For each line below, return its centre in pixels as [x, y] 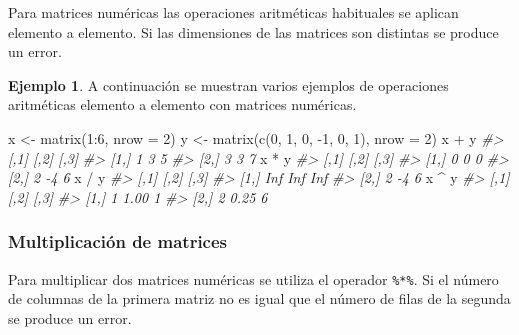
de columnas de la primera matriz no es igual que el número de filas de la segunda [259, 298]
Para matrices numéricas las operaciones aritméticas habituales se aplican [233, 12]
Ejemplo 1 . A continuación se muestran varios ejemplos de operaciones [228, 84]
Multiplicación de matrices [118, 241]
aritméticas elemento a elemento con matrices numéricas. [182, 104]
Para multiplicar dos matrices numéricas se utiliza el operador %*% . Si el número [253, 278]
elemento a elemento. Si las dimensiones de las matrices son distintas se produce [253, 31]
